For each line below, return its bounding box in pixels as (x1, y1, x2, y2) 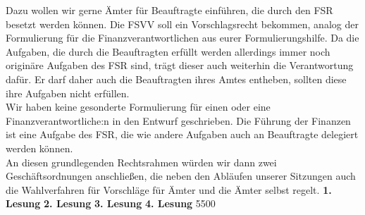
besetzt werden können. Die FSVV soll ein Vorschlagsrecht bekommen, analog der (6, 16, 359, 31)
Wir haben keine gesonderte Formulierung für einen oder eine (6, 99, 271, 114)
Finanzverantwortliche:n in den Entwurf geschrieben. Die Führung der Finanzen (6, 113, 351, 128)
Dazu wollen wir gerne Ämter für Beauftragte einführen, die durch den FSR (6, 3, 333, 17)
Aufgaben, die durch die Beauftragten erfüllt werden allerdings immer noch (6, 44, 330, 59)
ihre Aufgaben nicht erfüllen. (6, 85, 130, 100)
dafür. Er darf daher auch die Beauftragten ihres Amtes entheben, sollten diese (6, 71, 347, 86)
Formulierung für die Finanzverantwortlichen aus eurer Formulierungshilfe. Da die (6, 30, 359, 45)
